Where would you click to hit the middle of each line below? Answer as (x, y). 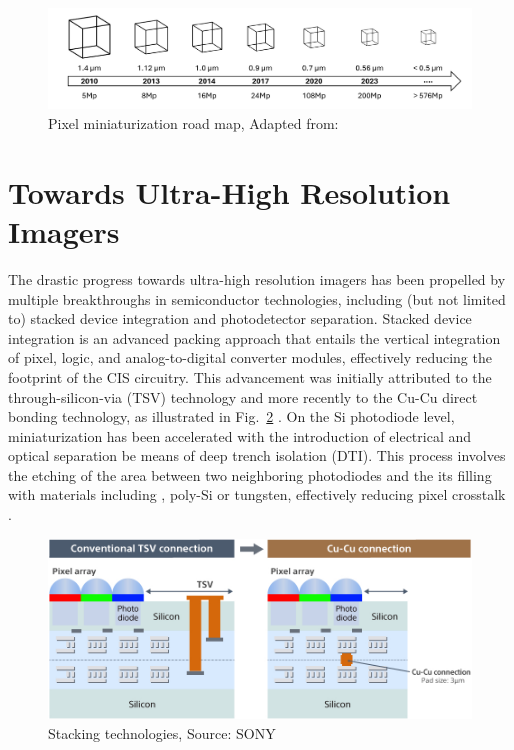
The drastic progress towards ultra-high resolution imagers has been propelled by (257, 278)
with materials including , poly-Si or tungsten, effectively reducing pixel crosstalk (257, 494)
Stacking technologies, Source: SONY (162, 732)
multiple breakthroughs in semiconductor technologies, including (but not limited (257, 298)
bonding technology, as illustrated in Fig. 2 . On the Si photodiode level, (231, 416)
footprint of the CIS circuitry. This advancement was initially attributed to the (250, 376)
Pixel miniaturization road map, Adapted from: (193, 123)
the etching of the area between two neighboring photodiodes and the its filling (250, 474)
